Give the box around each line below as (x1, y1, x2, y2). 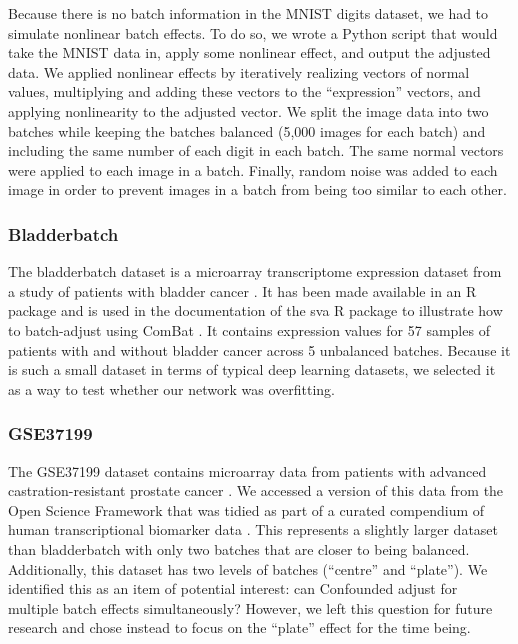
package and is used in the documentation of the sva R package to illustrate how (8, 300, 503, 321)
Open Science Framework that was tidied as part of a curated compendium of (8, 499, 485, 520)
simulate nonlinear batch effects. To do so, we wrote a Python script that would (8, 22, 498, 43)
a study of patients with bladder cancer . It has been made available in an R (8, 280, 477, 301)
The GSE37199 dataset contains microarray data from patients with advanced (8, 460, 487, 481)
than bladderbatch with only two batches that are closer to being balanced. (8, 538, 470, 559)
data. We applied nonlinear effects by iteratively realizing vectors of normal (8, 61, 470, 82)
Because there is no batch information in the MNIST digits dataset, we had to (8, 3, 489, 23)
